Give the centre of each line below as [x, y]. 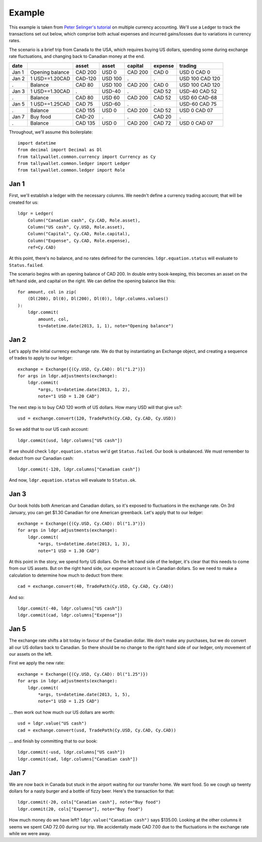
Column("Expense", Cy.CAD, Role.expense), [79, 241]
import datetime [37, 143]
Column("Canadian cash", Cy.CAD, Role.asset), [84, 220]
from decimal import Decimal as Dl [60, 150]
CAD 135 [85, 123]
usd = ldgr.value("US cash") [52, 723]
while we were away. [30, 833]
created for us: [24, 202]
